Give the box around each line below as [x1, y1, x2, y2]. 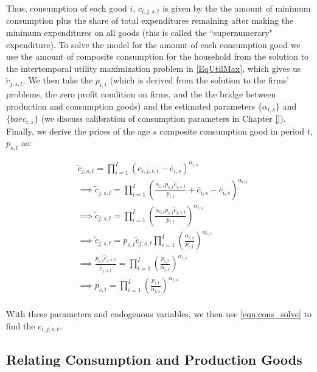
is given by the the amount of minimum [162, 2, 311, 14]
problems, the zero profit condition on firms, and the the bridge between [6, 88, 276, 100]
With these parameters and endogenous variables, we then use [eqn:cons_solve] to [6, 307, 312, 320]
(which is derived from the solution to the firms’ [110, 74, 289, 86]
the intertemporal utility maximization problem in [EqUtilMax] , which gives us [6, 61, 301, 74]
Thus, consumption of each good [6, 2, 127, 14]
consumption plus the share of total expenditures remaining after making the [6, 14, 294, 27]
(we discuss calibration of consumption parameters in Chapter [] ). [41, 112, 286, 125]
